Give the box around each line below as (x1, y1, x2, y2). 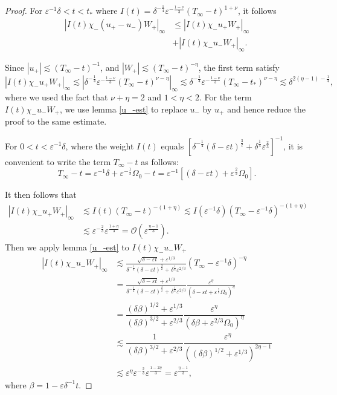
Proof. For (5, 4, 43, 17)
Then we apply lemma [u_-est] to (5, 241, 129, 253)
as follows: (141, 155, 179, 168)
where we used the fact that (5, 91, 108, 103)
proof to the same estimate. (5, 115, 107, 128)
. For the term (199, 91, 252, 103)
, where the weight (65, 139, 134, 152)
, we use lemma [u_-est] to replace (59, 103, 187, 115)
